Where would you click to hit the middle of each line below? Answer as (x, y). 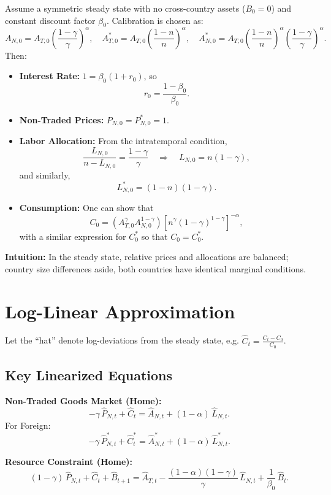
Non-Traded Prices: (62, 119)
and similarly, (45, 175)
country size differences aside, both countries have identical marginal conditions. (155, 268)
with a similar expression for (73, 236)
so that (154, 236)
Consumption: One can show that (86, 208)
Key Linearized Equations (89, 375)
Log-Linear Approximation (120, 311)
